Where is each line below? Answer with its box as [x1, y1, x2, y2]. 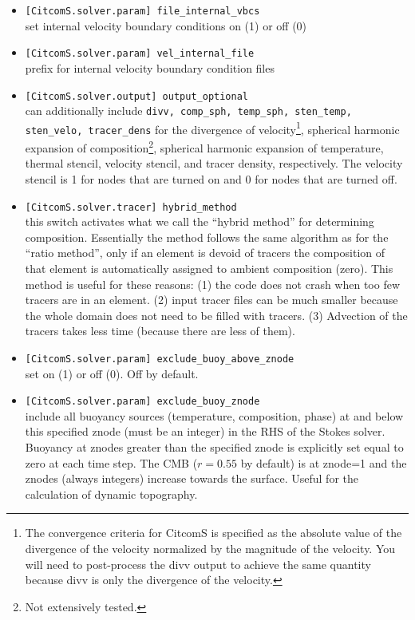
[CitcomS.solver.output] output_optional [25, 90, 248, 102]
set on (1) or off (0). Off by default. [25, 365, 199, 381]
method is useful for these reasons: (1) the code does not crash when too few [25, 275, 401, 292]
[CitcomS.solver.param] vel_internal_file [25, 48, 255, 60]
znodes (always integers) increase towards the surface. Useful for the [25, 470, 358, 487]
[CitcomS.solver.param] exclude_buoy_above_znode [25, 353, 294, 365]
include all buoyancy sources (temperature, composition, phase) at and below [25, 407, 404, 424]
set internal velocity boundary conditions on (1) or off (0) [25, 17, 307, 34]
